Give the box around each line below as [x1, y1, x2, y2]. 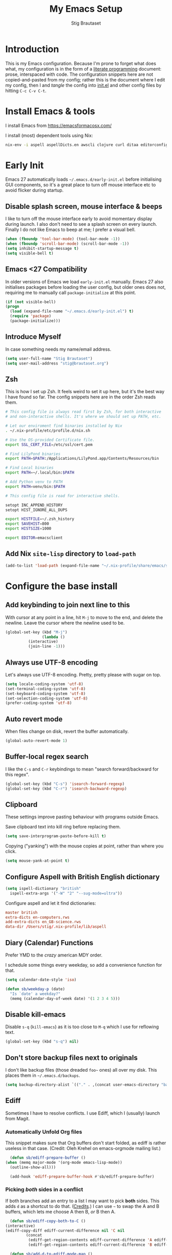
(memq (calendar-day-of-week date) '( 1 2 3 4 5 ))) [10, 996, 120, 1001]
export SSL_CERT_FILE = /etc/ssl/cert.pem [5, 442, 93, 447]
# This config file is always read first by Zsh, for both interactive [5, 409, 161, 415]
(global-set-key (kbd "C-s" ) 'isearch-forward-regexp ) [5, 781, 125, 786]
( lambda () [41, 634, 66, 640]
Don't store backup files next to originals [5, 1053, 138, 1062]
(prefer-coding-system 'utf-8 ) [5, 700, 72, 706]
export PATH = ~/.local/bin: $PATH [5, 470, 74, 475]
